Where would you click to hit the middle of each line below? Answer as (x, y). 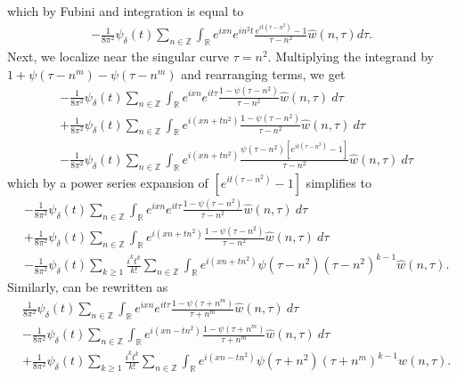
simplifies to (339, 182)
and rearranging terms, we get (263, 73)
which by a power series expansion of (108, 182)
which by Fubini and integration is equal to (126, 11)
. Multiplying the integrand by (351, 56)
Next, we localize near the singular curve (118, 56)
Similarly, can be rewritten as (88, 287)
